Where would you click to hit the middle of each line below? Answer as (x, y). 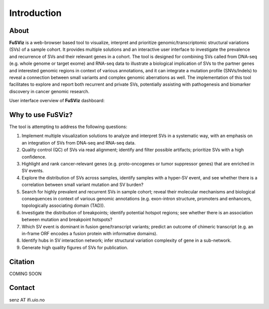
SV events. (33, 171)
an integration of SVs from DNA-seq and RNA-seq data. (79, 143)
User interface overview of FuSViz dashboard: (57, 101)
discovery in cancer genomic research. (49, 91)
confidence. (34, 156)
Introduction (35, 13)
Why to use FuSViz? (41, 115)
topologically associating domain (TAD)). (63, 206)
